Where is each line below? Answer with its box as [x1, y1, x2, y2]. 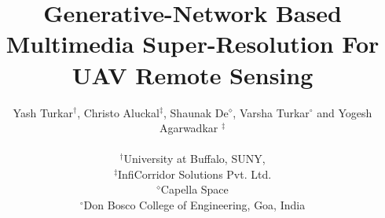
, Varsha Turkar [233, 104, 310, 120]
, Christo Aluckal [77, 104, 159, 120]
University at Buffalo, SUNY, [123, 150, 266, 167]
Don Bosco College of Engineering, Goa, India [83, 197, 306, 213]
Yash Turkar [13, 104, 73, 120]
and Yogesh [317, 104, 372, 120]
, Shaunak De [163, 104, 229, 120]
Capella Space [160, 181, 229, 198]
